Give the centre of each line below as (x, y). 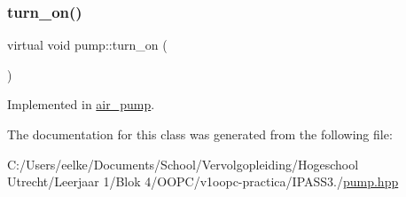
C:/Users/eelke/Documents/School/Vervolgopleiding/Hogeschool (183, 164)
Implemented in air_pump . (81, 104)
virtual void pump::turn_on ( (87, 45)
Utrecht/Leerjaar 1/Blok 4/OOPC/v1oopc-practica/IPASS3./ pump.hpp (203, 181)
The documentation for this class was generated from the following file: (200, 134)
